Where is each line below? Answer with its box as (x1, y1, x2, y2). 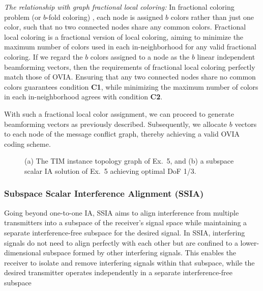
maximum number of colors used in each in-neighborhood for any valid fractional (4, 41, 256, 52)
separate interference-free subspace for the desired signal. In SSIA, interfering (4, 227, 245, 237)
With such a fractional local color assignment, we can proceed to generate (4, 108, 234, 119)
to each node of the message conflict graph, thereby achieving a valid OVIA (4, 128, 240, 139)
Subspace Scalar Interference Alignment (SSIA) (4, 187, 204, 200)
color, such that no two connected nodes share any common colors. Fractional (4, 21, 246, 32)
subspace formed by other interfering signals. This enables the (43, 247, 237, 258)
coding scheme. (4, 138, 51, 149)
